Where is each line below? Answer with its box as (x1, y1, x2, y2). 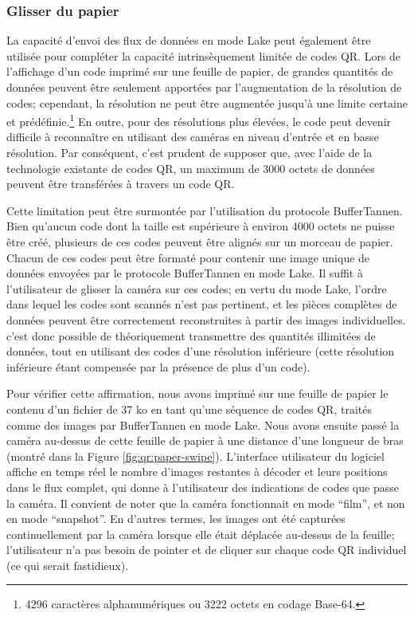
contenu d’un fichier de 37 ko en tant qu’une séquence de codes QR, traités (6, 400, 372, 417)
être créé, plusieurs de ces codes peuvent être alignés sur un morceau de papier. (6, 234, 393, 250)
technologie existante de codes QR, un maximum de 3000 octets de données (6, 159, 375, 176)
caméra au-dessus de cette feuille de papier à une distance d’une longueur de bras (6, 432, 404, 449)
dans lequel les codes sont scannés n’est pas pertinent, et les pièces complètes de (6, 296, 397, 312)
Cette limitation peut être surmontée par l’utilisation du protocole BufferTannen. (6, 202, 403, 218)
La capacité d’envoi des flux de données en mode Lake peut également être (6, 32, 371, 49)
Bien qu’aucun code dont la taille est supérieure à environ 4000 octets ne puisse (6, 218, 395, 234)
